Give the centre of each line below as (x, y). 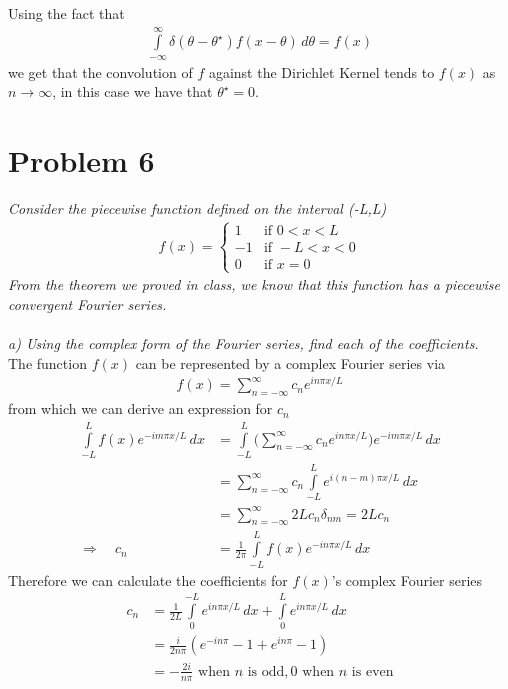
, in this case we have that (132, 91)
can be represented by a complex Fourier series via (290, 362)
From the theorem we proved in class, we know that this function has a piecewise (254, 284)
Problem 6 (81, 160)
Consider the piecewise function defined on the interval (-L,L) (197, 208)
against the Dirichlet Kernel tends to (321, 71)
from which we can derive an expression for (140, 408)
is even (372, 671)
